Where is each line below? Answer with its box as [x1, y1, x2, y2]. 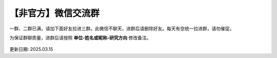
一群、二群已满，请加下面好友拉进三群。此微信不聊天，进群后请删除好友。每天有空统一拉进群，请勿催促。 [9, 25, 234, 32]
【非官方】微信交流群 [9, 8, 100, 19]
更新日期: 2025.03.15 [9, 46, 53, 52]
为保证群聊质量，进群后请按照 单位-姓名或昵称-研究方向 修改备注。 [9, 35, 151, 41]
